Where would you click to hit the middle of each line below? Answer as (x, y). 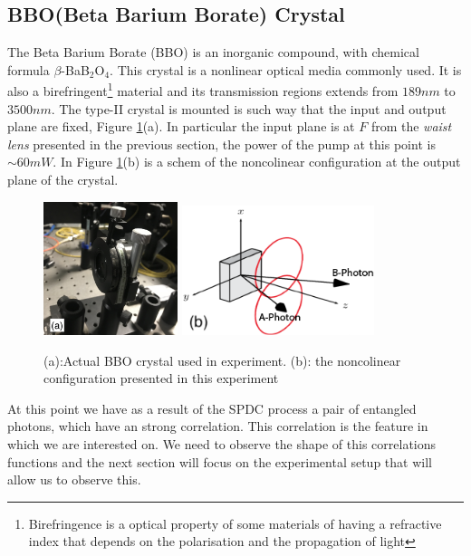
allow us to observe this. (74, 479)
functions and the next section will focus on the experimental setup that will (220, 461)
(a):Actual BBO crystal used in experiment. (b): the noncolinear (222, 360)
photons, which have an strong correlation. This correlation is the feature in (218, 426)
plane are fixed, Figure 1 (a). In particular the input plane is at (181, 126)
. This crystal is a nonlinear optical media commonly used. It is (286, 69)
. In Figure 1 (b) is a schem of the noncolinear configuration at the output (257, 162)
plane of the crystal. (63, 180)
